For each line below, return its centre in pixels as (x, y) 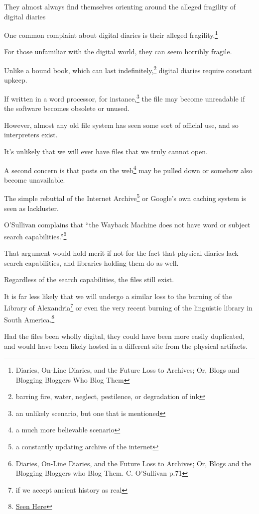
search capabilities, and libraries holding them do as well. (91, 262)
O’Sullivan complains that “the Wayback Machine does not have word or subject (127, 225)
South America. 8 (29, 318)
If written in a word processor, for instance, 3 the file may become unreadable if (125, 98)
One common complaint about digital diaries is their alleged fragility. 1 (111, 34)
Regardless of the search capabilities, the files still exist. (89, 279)
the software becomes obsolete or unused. (67, 108)
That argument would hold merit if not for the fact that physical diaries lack (121, 253)
